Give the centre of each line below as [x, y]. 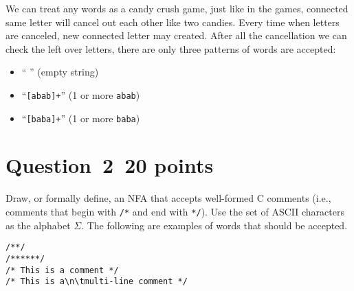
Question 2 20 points [110, 165]
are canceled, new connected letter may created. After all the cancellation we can [176, 35]
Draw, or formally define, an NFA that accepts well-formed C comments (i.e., [168, 198]
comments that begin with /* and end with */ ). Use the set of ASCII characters [175, 211]
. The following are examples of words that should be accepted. [214, 225]
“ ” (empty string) [60, 72]
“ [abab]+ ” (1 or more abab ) [81, 94]
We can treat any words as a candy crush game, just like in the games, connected [177, 8]
